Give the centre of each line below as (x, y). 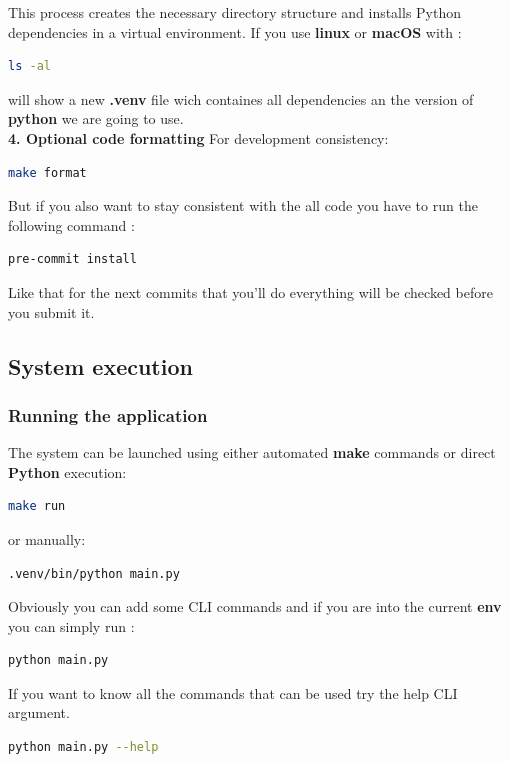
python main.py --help (83, 747)
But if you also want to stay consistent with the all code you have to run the (243, 205)
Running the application (108, 414)
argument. (39, 712)
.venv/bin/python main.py (94, 573)
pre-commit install (72, 259)
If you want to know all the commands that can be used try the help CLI (233, 692)
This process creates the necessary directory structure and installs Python (235, 12)
